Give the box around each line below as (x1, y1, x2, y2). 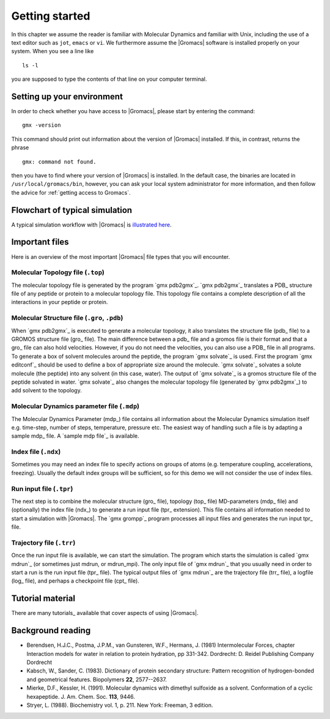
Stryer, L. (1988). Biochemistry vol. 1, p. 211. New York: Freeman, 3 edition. (26, 701, 213, 709)
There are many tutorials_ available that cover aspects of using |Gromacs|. (11, 609, 199, 617)
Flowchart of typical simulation (11, 205, 133, 215)
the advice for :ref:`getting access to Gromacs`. (11, 188, 131, 196)
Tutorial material (11, 594, 76, 604)
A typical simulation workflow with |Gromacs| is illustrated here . (11, 221, 172, 228)
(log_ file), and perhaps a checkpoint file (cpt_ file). (11, 577, 140, 584)
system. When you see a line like (11, 48, 94, 55)
